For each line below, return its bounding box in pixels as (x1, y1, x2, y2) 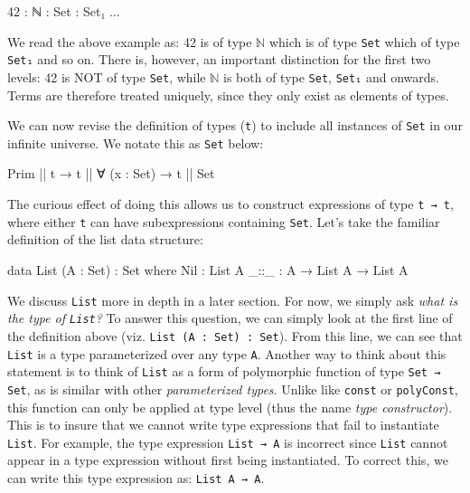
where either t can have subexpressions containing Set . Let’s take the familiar (7, 212, 440, 231)
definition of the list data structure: (7, 230, 203, 249)
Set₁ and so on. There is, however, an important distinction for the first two (7, 50, 431, 69)
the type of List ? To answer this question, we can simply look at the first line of (7, 308, 453, 327)
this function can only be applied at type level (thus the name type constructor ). (7, 397, 453, 416)
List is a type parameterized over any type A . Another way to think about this (7, 344, 446, 363)
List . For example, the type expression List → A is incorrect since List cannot (7, 432, 448, 451)
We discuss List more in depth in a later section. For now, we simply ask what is (7, 290, 458, 309)
